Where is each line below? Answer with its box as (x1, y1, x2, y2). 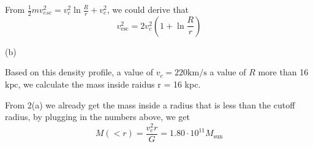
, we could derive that (107, 3, 189, 15)
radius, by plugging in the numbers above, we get (5, 110, 190, 123)
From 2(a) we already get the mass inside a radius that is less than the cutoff (5, 98, 295, 111)
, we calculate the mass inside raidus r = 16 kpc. (18, 78, 201, 91)
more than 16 (258, 66, 309, 78)
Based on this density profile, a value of (5, 66, 153, 78)
